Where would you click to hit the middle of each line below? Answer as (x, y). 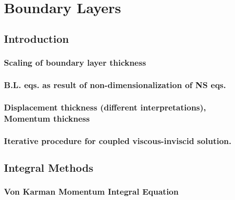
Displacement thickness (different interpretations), (105, 107)
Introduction (37, 38)
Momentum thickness (47, 118)
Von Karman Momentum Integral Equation (91, 191)
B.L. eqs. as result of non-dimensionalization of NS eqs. (115, 84)
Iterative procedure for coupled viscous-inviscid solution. (118, 140)
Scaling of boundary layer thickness (75, 63)
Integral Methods (49, 167)
